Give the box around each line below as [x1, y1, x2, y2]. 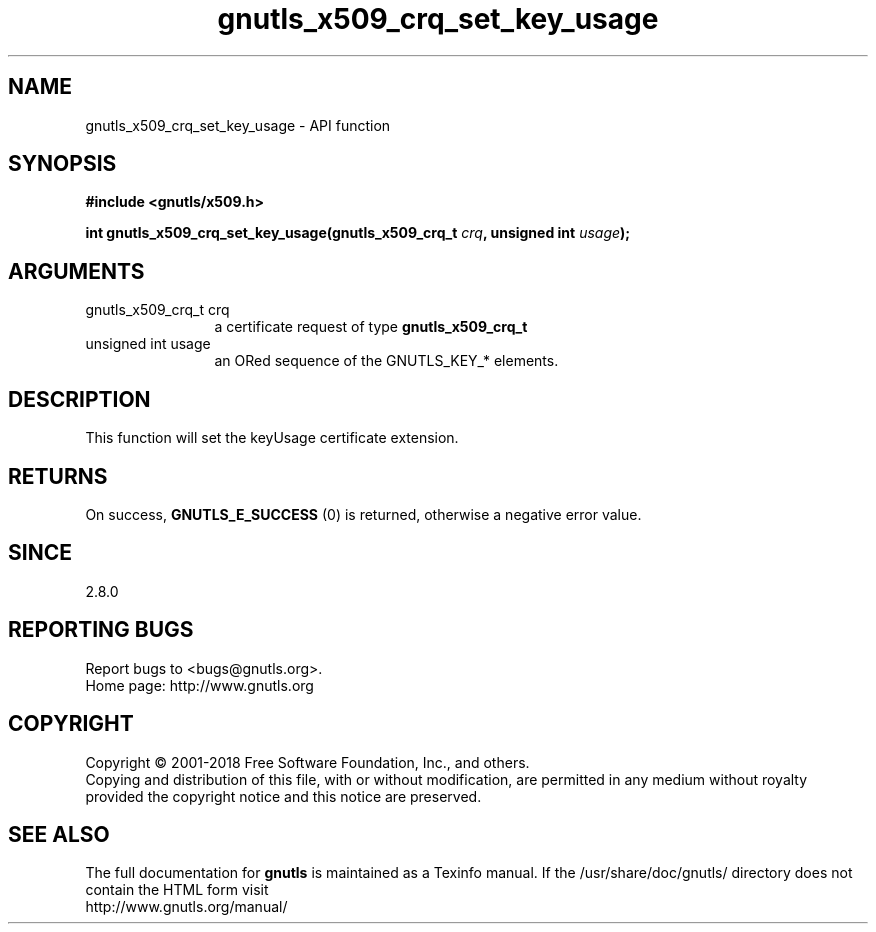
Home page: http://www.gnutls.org [85, 676, 314, 694]
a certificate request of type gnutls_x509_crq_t [214, 318, 528, 336]
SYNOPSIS [8, 151, 117, 177]
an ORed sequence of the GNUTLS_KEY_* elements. [214, 352, 559, 370]
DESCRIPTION [8, 386, 151, 412]
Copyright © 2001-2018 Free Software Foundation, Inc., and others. [85, 753, 530, 771]
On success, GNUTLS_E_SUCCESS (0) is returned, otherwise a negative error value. [85, 505, 642, 523]
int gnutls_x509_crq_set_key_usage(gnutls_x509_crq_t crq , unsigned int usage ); [85, 224, 631, 242]
